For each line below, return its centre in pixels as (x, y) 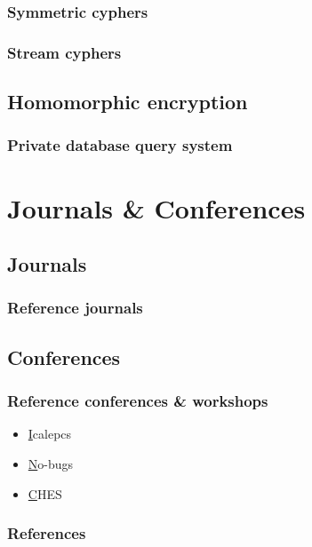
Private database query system (120, 145)
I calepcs (50, 434)
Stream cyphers (64, 52)
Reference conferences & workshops (138, 401)
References (47, 533)
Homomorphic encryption (128, 102)
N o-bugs (51, 463)
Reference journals (75, 308)
